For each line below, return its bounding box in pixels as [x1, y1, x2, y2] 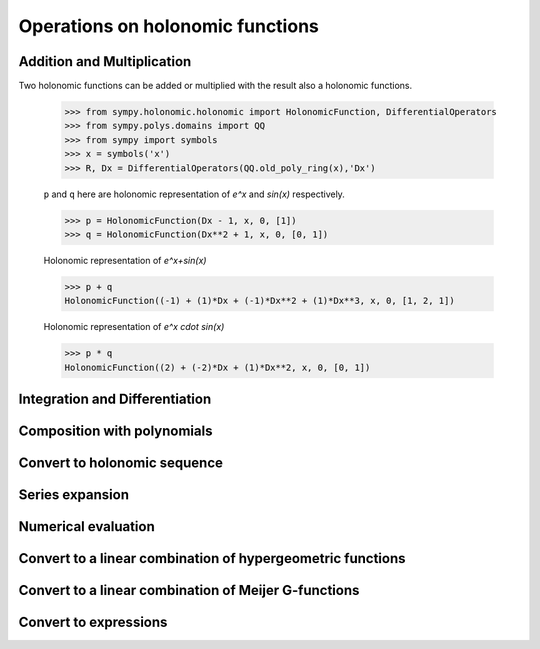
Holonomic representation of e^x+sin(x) [43, 254, 207, 266]
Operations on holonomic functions [18, 15, 319, 37]
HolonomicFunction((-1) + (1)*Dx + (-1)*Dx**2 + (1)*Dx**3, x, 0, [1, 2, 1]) [64, 295, 455, 307]
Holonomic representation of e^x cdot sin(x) [43, 321, 225, 333]
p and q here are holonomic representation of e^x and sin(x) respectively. [43, 188, 345, 200]
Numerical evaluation [18, 518, 155, 535]
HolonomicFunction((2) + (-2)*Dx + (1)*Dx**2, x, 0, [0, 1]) [64, 361, 371, 373]
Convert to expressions [18, 614, 168, 631]
